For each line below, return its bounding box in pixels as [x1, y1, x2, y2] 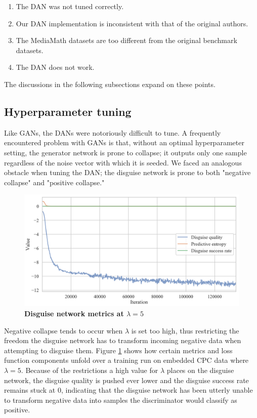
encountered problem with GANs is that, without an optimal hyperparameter [4, 137, 244, 148]
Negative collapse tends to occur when [4, 325, 123, 336]
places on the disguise [166, 365, 234, 375]
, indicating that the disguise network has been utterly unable [61, 385, 253, 395]
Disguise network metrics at [24, 308, 124, 319]
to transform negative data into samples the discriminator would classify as [4, 394, 237, 405]
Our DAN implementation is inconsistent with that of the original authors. [16, 18, 248, 28]
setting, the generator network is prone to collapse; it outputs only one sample [4, 147, 247, 157]
